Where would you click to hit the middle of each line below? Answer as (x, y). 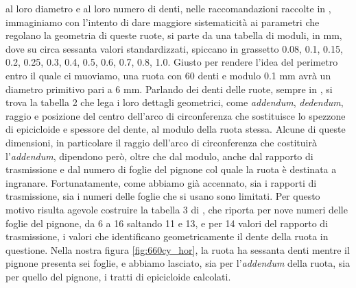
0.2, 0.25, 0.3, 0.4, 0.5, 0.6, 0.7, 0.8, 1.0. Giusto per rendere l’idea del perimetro (172, 62)
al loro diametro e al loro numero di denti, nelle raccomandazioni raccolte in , (168, 8)
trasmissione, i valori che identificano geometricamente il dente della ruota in (167, 236)
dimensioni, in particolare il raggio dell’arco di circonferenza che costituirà (161, 142)
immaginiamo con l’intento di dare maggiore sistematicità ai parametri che (163, 22)
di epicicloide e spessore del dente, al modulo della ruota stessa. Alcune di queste (176, 129)
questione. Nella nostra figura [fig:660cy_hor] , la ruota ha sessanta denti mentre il (178, 249)
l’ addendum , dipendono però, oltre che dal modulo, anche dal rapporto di (159, 156)
